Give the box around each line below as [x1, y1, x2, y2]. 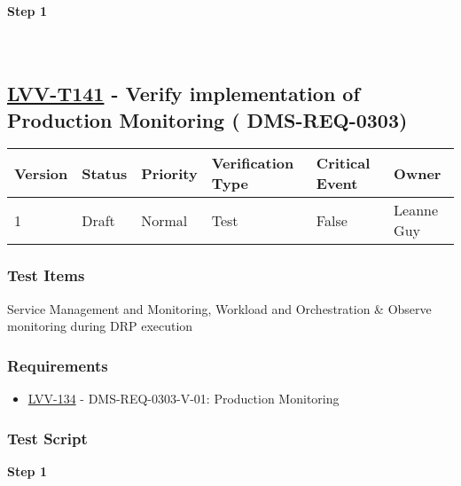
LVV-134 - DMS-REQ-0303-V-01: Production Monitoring [27, 389, 340, 407]
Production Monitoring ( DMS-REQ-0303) [7, 106, 408, 133]
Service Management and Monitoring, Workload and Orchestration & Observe [7, 299, 432, 317]
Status [82, 162, 128, 184]
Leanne [394, 200, 439, 221]
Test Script [7, 427, 88, 449]
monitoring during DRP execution [7, 317, 193, 335]
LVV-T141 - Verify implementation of [7, 80, 360, 107]
